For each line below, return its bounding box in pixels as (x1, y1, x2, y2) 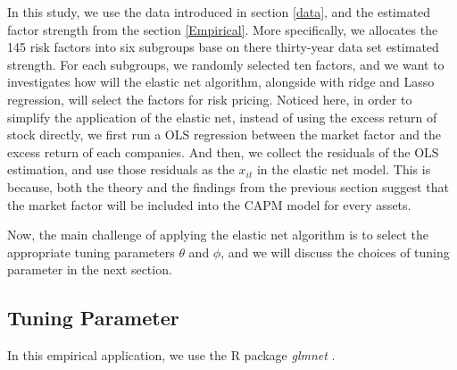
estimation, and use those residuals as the (7, 160, 235, 179)
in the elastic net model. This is (256, 160, 431, 179)
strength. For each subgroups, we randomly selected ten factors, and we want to (7, 55, 445, 73)
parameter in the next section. (7, 260, 172, 279)
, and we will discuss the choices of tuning (220, 242, 450, 261)
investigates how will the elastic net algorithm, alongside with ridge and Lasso (7, 72, 435, 91)
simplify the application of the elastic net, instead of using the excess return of (7, 107, 437, 126)
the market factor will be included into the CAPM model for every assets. (7, 195, 411, 214)
